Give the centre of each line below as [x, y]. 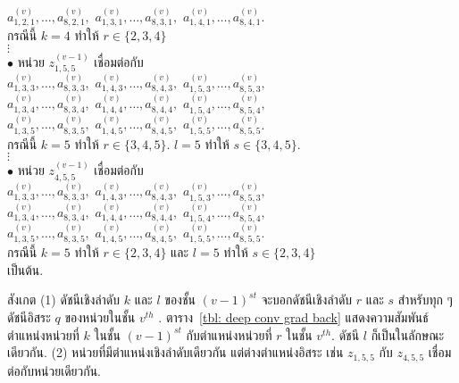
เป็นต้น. [25, 269]
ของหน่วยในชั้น [100, 317]
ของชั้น [180, 300]
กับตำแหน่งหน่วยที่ [229, 334]
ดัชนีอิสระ [29, 317]
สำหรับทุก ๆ [425, 300]
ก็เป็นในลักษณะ [408, 334]
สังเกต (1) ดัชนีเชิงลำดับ [64, 300]
